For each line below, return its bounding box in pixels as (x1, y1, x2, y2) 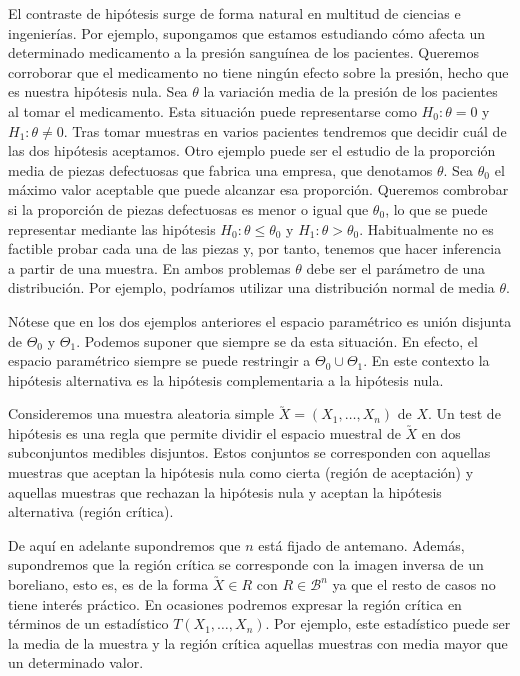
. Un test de (428, 403, 501, 424)
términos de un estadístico (8, 613, 169, 634)
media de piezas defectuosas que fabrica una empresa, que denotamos (8, 159, 433, 180)
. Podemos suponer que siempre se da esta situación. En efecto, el (76, 330, 478, 351)
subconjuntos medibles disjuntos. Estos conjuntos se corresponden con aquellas (8, 442, 491, 463)
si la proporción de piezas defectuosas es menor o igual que (8, 198, 369, 219)
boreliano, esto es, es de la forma (8, 574, 209, 595)
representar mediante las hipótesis (8, 218, 216, 239)
